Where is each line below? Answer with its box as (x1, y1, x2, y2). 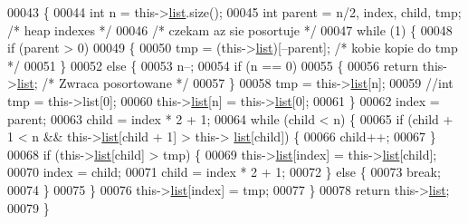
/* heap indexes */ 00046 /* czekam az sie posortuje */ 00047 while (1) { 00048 (7, 20, 453, 39)
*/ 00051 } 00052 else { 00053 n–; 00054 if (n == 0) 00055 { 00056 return (7, 55, 418, 74)
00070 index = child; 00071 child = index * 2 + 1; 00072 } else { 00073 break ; (7, 162, 441, 181)
